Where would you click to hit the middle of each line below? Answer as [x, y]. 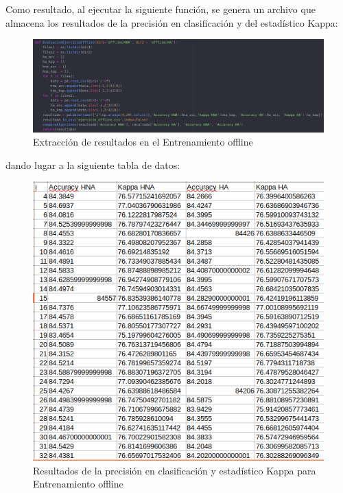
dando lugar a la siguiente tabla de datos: [93, 164]
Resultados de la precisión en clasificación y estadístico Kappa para [175, 470]
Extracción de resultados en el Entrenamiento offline [143, 142]
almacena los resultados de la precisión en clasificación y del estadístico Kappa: [172, 22]
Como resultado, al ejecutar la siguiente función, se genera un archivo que [161, 9]
